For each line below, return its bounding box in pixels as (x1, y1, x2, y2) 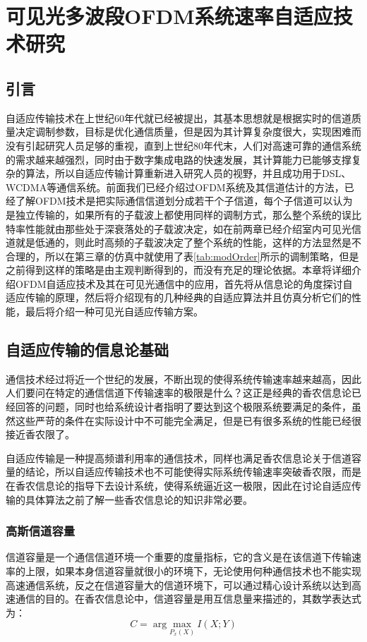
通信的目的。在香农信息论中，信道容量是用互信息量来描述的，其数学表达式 (15, 591, 361, 606)
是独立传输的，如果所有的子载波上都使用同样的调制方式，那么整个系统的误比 (6, 207, 361, 222)
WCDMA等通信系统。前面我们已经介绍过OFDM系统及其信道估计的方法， (6, 179, 344, 194)
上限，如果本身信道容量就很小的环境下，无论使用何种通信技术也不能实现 (25, 564, 361, 579)
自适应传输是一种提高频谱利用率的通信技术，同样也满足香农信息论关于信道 (6, 450, 351, 465)
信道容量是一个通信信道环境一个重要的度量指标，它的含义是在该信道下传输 (6, 550, 351, 564)
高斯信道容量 (6, 522, 76, 540)
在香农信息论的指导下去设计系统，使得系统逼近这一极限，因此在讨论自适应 (6, 478, 351, 493)
